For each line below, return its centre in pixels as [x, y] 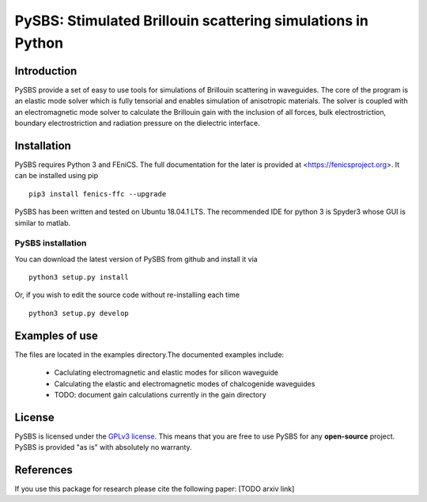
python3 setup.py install [79, 278]
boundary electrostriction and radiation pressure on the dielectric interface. [137, 124]
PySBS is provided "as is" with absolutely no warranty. [104, 447]
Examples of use [56, 335]
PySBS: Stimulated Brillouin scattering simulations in [192, 21]
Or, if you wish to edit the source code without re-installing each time [127, 295]
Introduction [46, 71]
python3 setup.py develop [79, 313]
